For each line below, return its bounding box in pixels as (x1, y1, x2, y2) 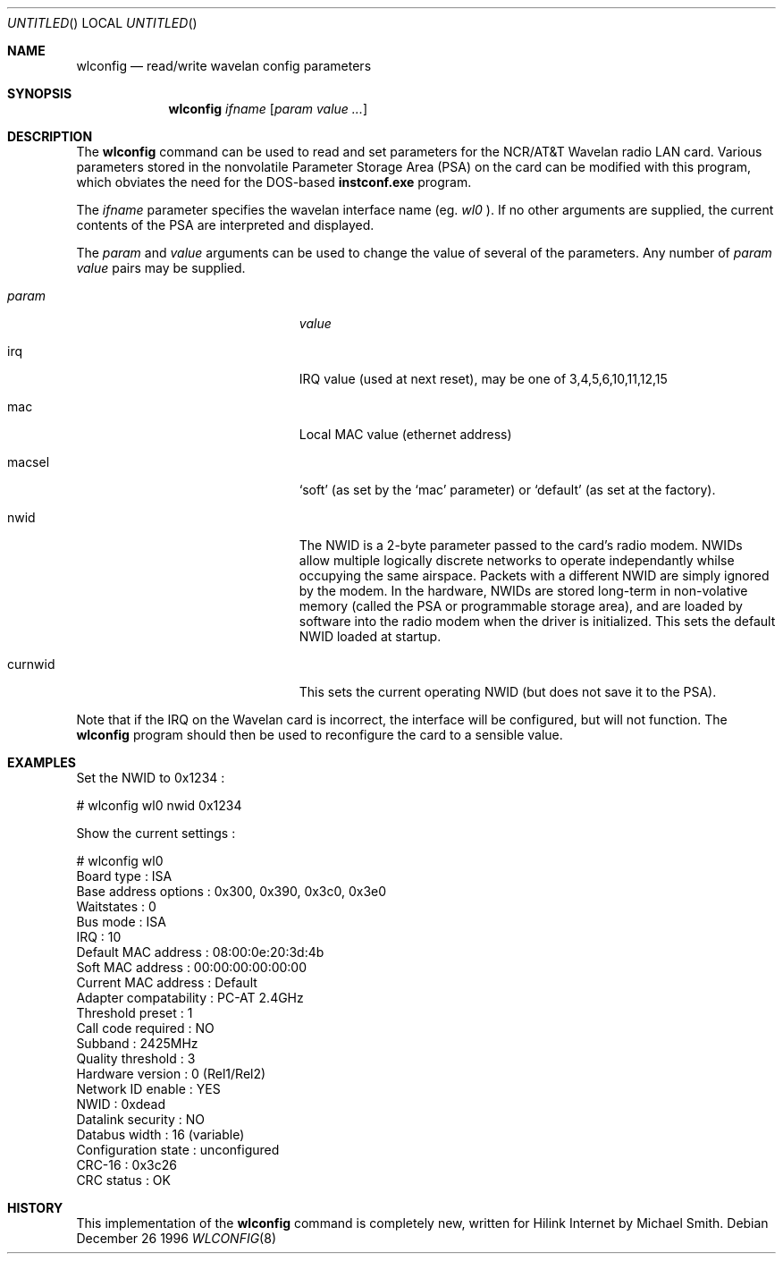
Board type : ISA (76, 868, 173, 884)
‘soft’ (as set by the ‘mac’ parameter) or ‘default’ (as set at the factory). (299, 482, 716, 497)
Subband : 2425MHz (76, 1036, 198, 1051)
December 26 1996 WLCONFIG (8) (76, 1231, 276, 1246)
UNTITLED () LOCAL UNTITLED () (7, 15, 198, 30)
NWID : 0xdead (76, 1096, 165, 1112)
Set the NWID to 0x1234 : (76, 770, 225, 785)
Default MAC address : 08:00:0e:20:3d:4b (76, 944, 324, 960)
